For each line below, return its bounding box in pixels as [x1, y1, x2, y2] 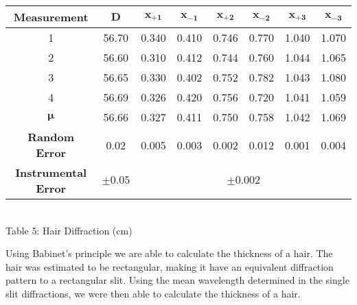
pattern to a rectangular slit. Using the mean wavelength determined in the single [5, 273, 349, 287]
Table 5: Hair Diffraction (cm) [5, 223, 133, 237]
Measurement [13, 9, 89, 25]
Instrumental [15, 164, 87, 180]
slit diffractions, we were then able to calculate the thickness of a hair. [5, 286, 301, 300]
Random [27, 129, 75, 145]
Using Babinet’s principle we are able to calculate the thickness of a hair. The [5, 246, 333, 260]
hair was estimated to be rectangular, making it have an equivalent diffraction [5, 259, 334, 273]
